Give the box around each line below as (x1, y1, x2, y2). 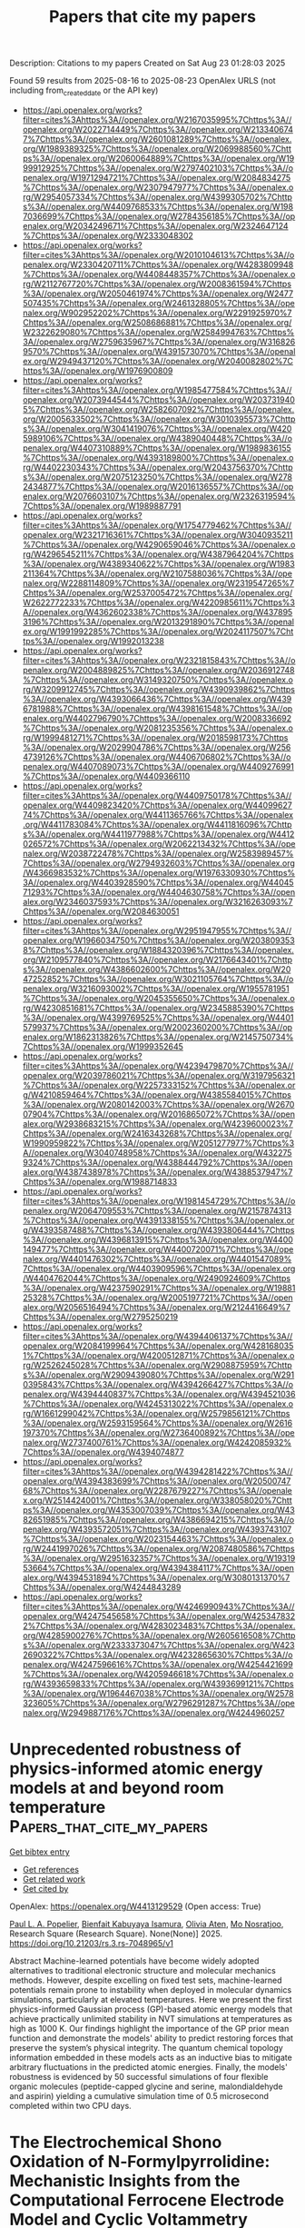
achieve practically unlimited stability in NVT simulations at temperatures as (9, 2013, 292, 2024)
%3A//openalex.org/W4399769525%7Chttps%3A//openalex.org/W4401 (22, 1011, 294, 1023)
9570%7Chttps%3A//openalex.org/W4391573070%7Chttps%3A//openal (22, 345, 296, 356)
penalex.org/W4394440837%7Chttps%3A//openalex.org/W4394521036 (22, 1388, 296, 1399)
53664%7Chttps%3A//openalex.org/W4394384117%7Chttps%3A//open (22, 1562, 295, 1573)
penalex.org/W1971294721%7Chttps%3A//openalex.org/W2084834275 (22, 172, 291, 183)
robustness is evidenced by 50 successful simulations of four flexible (9, 2071, 269, 2082)
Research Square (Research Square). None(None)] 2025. (9, 1928, 223, 1939)
